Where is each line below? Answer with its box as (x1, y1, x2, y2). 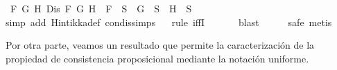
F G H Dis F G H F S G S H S (10, 1, 192, 15)
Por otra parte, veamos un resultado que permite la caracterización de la (6, 38, 315, 52)
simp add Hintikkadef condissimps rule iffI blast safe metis (6, 14, 332, 29)
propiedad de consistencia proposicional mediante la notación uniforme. (6, 51, 309, 65)
